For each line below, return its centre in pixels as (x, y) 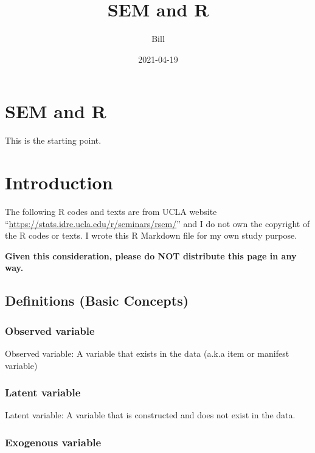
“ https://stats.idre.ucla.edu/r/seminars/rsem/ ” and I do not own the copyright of (157, 223)
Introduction (59, 182)
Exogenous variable (53, 442)
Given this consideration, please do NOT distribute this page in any (151, 255)
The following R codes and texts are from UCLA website (111, 211)
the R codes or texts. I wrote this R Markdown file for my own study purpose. (151, 235)
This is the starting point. (53, 140)
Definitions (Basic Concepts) (97, 300)
